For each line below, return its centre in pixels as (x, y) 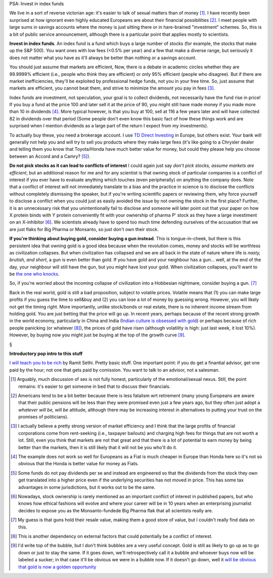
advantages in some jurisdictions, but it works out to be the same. (87, 487)
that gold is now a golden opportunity (57, 567)
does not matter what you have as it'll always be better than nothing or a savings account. (103, 58)
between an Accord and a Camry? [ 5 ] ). (50, 156)
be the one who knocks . (34, 274)
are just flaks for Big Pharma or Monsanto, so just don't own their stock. (84, 229)
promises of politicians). (43, 417)
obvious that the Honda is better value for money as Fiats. (79, 464)
